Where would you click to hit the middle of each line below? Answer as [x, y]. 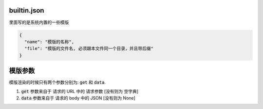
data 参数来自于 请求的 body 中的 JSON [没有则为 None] [78, 98]
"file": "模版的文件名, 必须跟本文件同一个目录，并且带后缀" [89, 49]
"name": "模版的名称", [49, 42]
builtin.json [27, 10]
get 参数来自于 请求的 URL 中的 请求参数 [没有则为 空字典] [80, 91]
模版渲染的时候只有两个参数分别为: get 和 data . [57, 82]
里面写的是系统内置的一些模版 [39, 22]
